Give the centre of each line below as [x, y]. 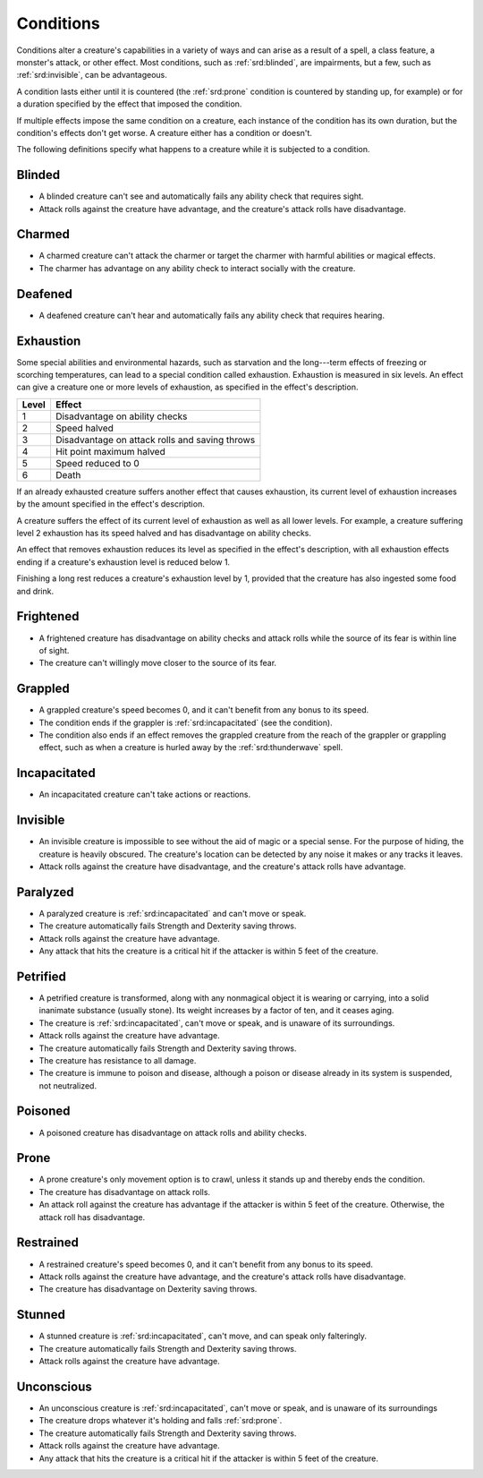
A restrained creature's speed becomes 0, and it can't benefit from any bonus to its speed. [206, 1264]
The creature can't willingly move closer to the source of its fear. [158, 663]
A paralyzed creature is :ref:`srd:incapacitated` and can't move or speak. [173, 913]
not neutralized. [68, 1085]
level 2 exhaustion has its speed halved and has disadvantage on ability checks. [164, 534]
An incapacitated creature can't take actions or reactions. [144, 795]
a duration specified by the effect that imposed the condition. [129, 104]
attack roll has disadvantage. [92, 1217]
